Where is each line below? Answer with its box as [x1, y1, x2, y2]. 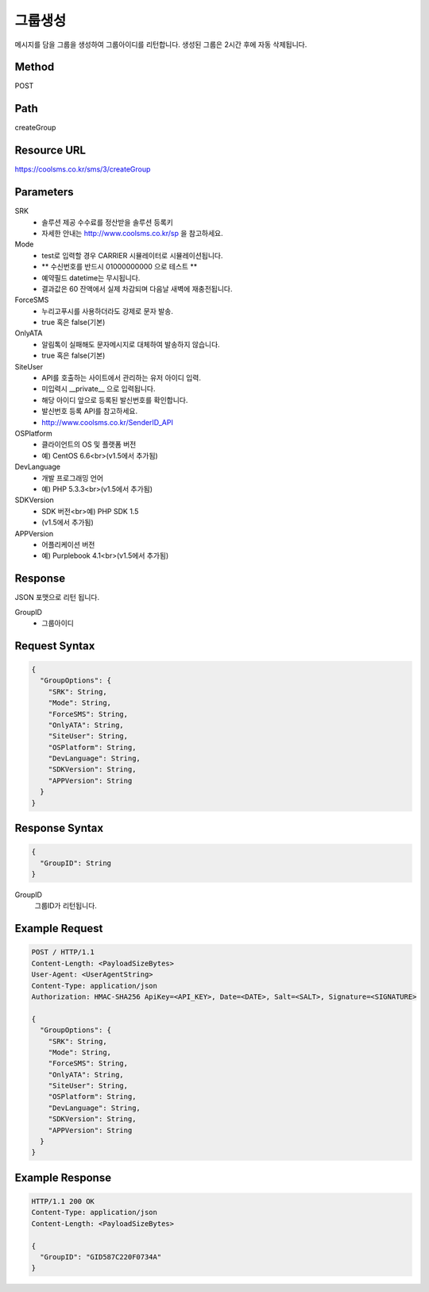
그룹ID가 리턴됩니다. [34, 901, 97, 911]
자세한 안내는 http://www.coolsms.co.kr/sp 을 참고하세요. [41, 228, 224, 238]
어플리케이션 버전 [41, 540, 95, 549]
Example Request [14, 922, 103, 935]
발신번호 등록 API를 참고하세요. [41, 406, 138, 416]
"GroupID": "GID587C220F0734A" [40, 1252, 162, 1261]
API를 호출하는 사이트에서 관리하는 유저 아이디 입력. [41, 373, 202, 383]
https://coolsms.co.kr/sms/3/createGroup [14, 164, 151, 174]
